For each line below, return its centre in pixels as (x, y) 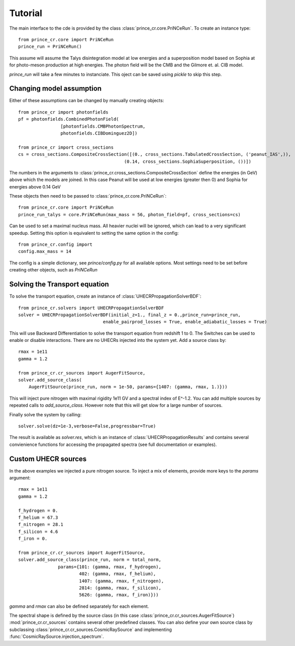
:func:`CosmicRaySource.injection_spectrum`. (57, 636)
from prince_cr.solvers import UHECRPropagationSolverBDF (91, 308)
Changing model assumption (56, 89)
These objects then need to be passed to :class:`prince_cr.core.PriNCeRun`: (88, 196)
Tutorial (26, 13)
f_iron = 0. (33, 539)
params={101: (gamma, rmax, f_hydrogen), (110, 567)
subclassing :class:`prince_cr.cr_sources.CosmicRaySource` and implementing (90, 629)
